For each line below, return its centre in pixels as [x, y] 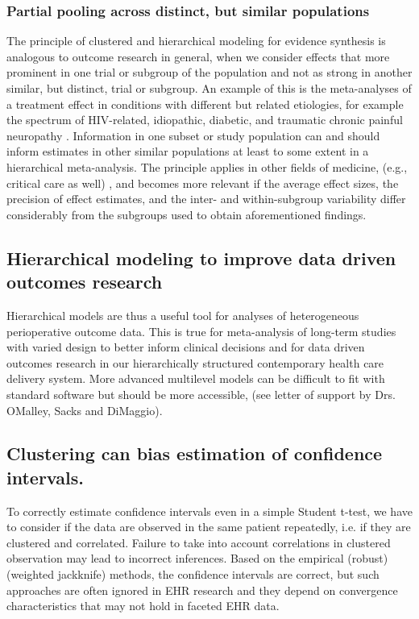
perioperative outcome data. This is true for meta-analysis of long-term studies [201, 331]
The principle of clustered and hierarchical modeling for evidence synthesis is [196, 41]
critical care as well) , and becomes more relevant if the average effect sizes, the [203, 183]
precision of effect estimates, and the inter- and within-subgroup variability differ [206, 199]
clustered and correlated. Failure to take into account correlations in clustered [199, 542]
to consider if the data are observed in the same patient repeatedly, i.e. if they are [209, 527]
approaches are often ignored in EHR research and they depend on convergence [202, 590]
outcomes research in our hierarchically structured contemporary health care [195, 362]
